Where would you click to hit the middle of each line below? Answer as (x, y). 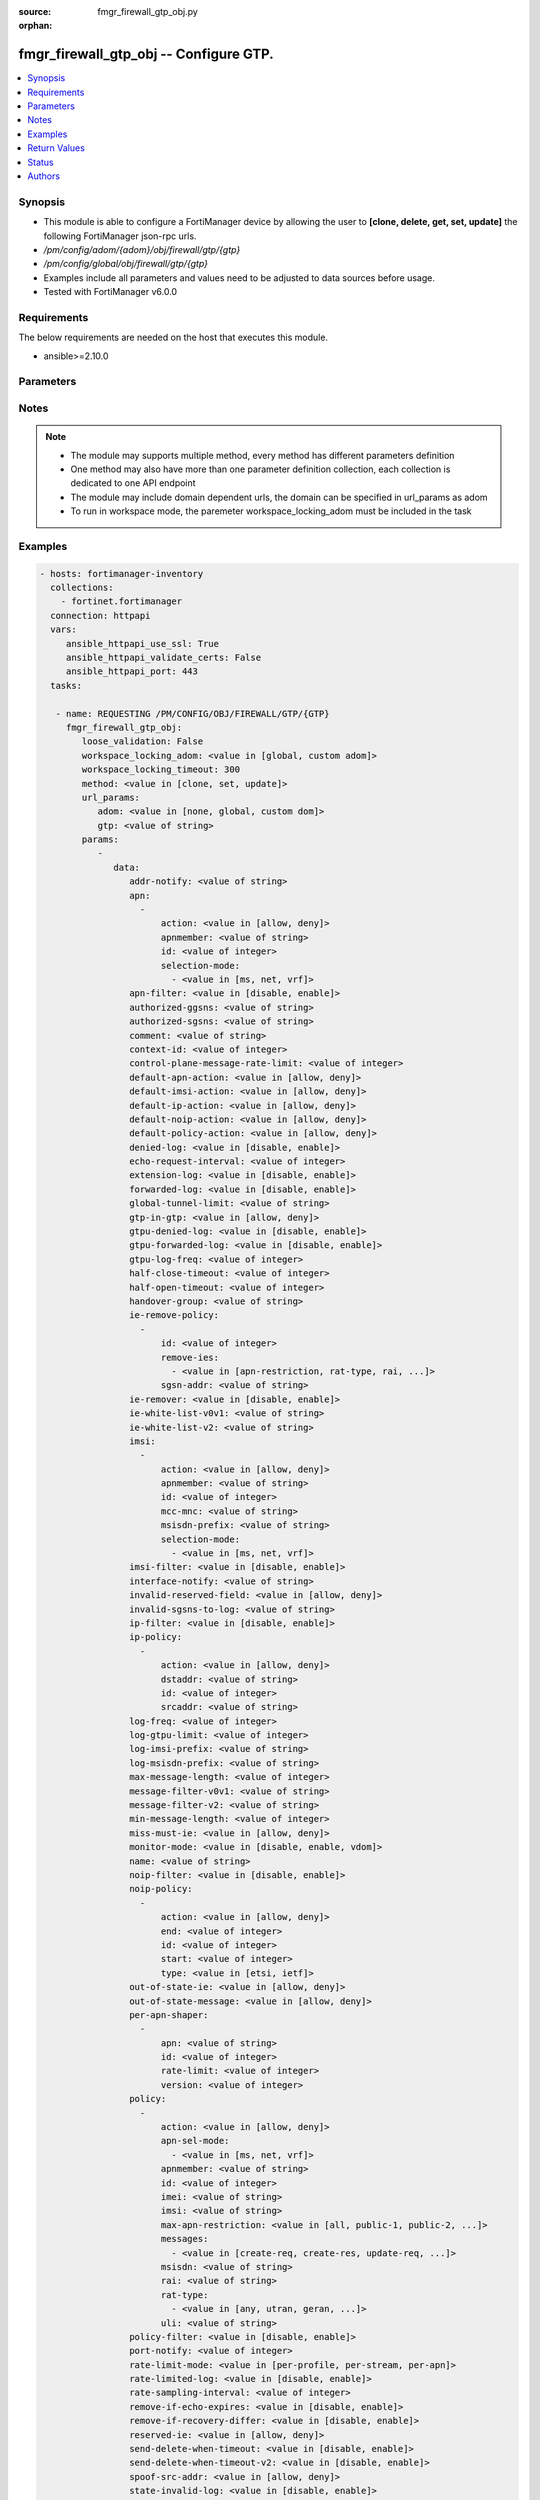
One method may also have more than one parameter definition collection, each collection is (260, 469)
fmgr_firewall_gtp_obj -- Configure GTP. (146, 54)
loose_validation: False (142, 741)
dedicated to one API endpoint (133, 483)
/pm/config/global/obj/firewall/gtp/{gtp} (126, 264)
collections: (82, 588)
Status (40, 162)
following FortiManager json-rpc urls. (120, 236)
